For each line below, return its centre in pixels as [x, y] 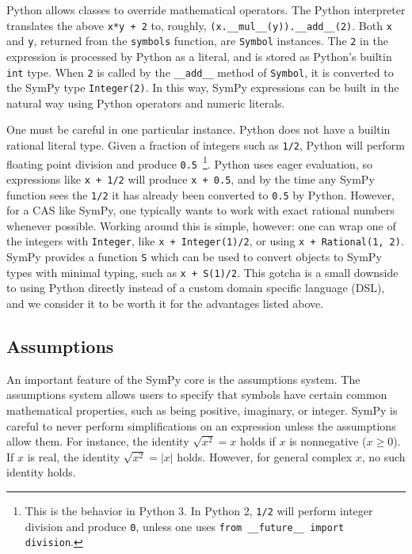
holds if [258, 441]
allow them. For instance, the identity [98, 441]
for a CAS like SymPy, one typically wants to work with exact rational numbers [200, 210]
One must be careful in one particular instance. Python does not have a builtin [198, 129]
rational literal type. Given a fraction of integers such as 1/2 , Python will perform [206, 145]
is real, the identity [74, 456]
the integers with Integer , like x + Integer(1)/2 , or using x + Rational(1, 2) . [205, 241]
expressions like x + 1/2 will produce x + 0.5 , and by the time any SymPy [191, 178]
